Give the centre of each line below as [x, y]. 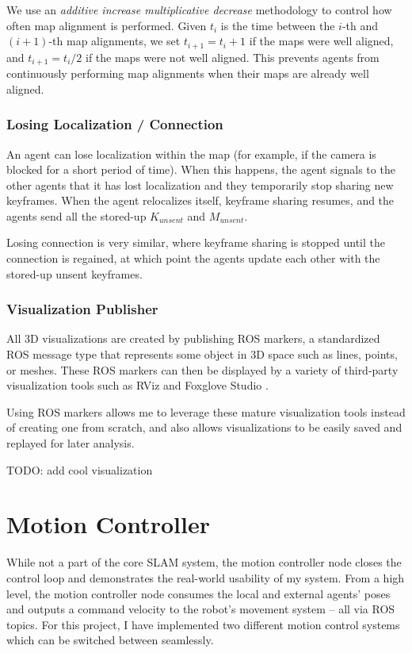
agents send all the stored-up [76, 215]
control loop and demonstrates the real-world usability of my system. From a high [206, 577]
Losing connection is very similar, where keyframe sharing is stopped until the [196, 242]
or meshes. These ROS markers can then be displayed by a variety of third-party [202, 369]
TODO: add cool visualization [80, 469]
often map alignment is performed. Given [107, 25]
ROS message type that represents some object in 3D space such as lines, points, [202, 354]
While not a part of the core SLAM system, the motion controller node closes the [204, 562]
